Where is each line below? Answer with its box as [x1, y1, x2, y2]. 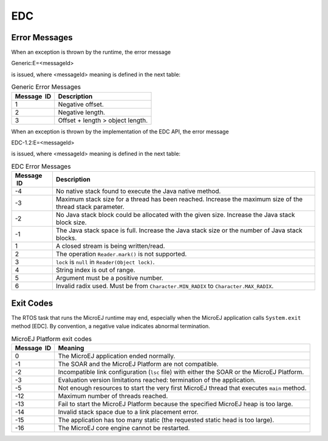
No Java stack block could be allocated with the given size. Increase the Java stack [55, 211, 295, 219]
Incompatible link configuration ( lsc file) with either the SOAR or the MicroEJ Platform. [58, 367, 304, 376]
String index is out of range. [55, 266, 136, 274]
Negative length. [58, 108, 106, 116]
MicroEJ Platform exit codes [11, 334, 92, 343]
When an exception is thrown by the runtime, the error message [11, 49, 171, 56]
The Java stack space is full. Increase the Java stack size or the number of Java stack [55, 226, 303, 235]
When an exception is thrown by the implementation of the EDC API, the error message [11, 128, 229, 135]
